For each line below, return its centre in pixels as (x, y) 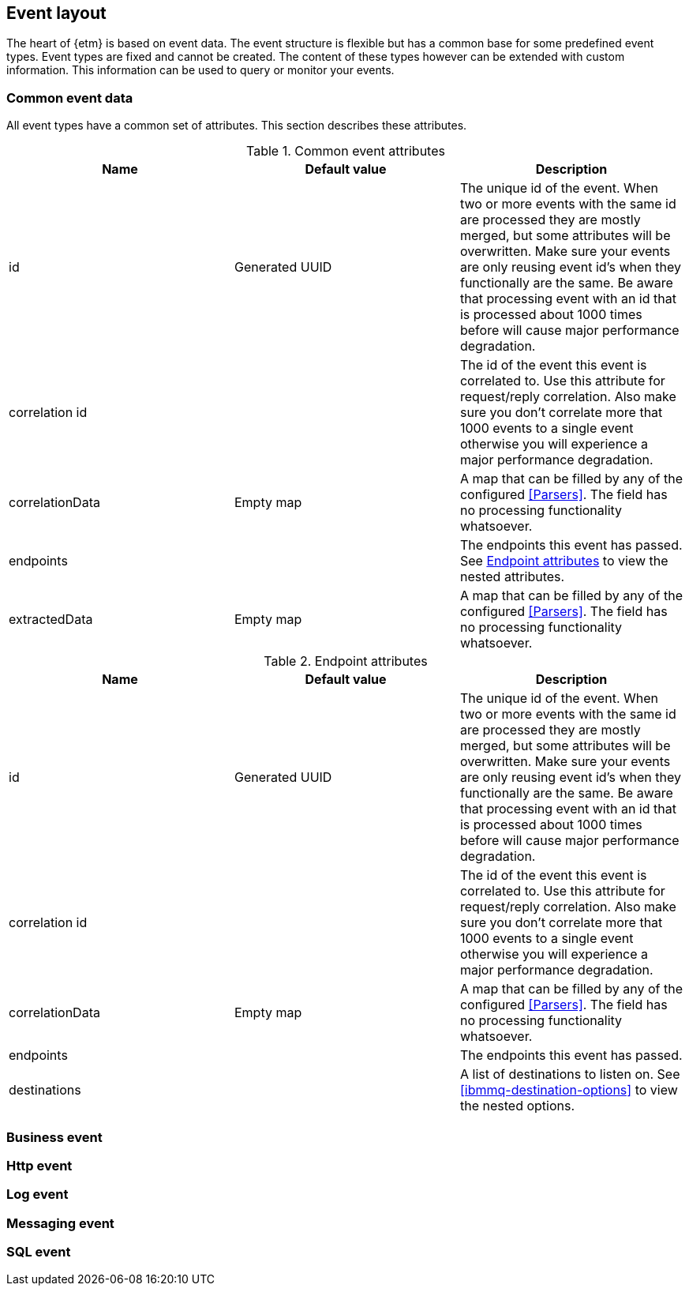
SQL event (39, 1252)
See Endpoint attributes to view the (564, 561)
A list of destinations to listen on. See (570, 1074)
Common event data (70, 98)
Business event (54, 1137)
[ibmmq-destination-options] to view (569, 1090)
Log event (37, 1194)
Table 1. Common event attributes (346, 151)
